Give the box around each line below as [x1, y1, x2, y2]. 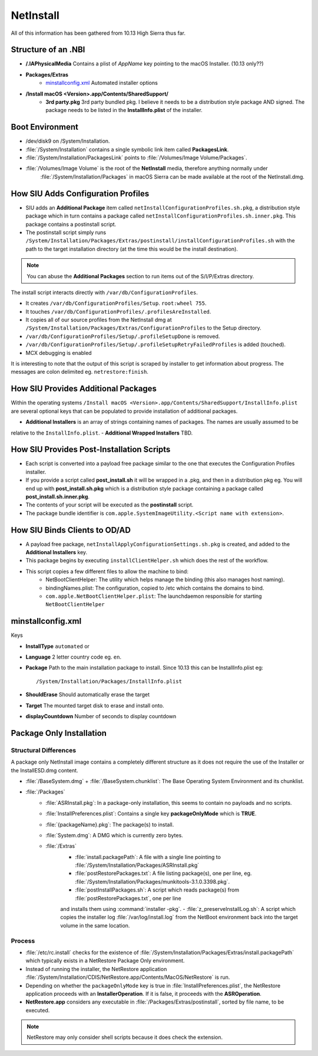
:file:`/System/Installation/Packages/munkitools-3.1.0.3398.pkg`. [75, 878, 230, 885]
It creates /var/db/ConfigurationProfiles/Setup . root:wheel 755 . [25, 300, 207, 307]
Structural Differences [11, 746, 77, 754]
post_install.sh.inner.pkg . [25, 493, 90, 500]
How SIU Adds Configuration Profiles [11, 189, 150, 199]
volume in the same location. [60, 922, 130, 929]
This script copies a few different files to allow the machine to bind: [25, 568, 188, 575]
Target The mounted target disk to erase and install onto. [25, 702, 164, 709]
